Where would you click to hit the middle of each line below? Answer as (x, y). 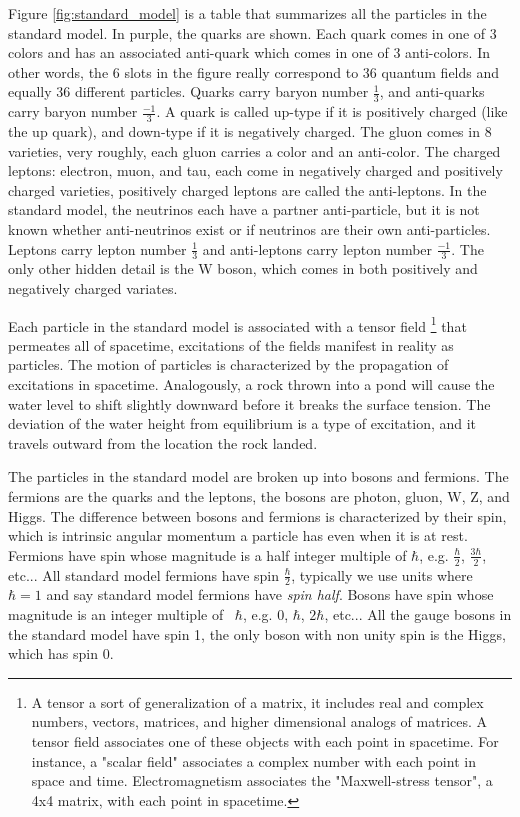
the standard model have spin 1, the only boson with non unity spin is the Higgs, (257, 633)
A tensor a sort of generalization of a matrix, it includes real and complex (257, 701)
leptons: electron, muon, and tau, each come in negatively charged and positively (255, 170)
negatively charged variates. (93, 288)
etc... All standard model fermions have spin (143, 574)
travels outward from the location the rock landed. (163, 442)
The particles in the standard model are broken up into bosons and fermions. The (258, 476)
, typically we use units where (382, 574)
